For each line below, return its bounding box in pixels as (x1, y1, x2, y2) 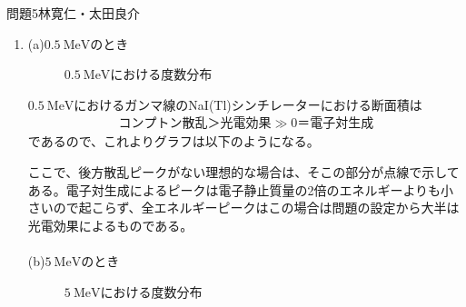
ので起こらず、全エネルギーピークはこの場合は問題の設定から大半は (53, 198, 460, 217)
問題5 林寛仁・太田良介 (6, 4, 140, 22)
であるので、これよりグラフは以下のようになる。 (27, 132, 320, 151)
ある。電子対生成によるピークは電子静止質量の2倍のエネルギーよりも (27, 180, 441, 199)
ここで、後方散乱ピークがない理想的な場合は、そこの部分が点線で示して (27, 163, 460, 181)
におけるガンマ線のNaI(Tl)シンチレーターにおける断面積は (74, 94, 422, 114)
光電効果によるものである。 (27, 215, 193, 234)
